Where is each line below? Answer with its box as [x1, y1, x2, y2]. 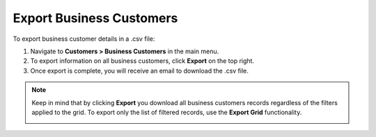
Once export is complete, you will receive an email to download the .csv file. [30, 66, 249, 75]
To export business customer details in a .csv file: [13, 35, 155, 43]
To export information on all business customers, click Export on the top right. [30, 57, 254, 65]
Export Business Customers [13, 10, 178, 26]
